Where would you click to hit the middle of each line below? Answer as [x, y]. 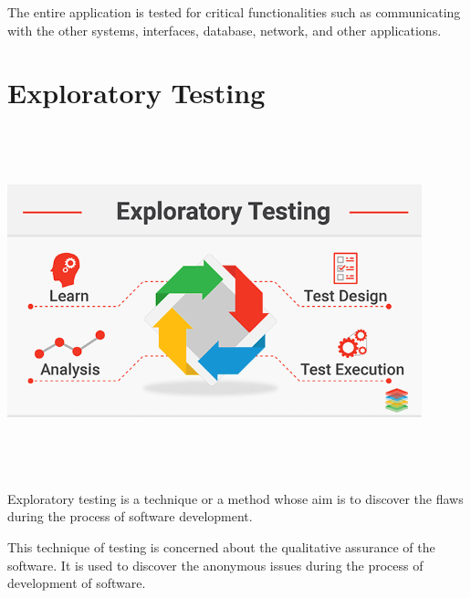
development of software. [77, 583]
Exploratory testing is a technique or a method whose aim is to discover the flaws [235, 498]
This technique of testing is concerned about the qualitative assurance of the [221, 547]
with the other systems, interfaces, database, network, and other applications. [225, 30]
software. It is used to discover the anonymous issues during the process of [215, 565]
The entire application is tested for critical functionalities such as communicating [234, 12]
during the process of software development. [130, 516]
